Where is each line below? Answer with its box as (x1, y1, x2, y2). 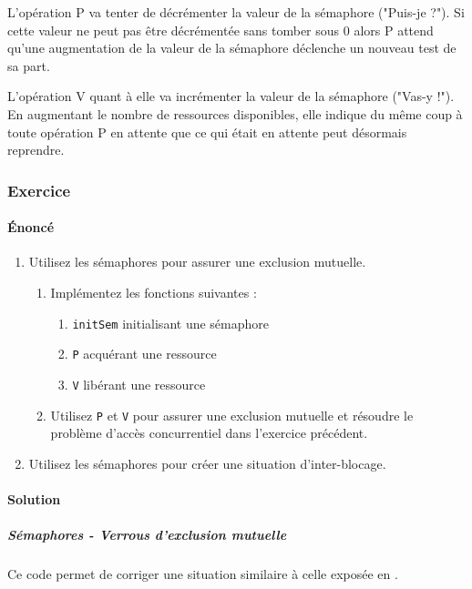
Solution (7, 489, 61, 508)
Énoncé (7, 218, 55, 237)
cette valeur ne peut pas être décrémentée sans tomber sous (7, 20, 340, 39)
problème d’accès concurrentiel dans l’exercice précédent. (50, 423, 368, 442)
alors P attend (354, 20, 434, 39)
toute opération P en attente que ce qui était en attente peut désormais (7, 122, 407, 141)
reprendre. (7, 140, 65, 159)
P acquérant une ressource (72, 344, 217, 363)
